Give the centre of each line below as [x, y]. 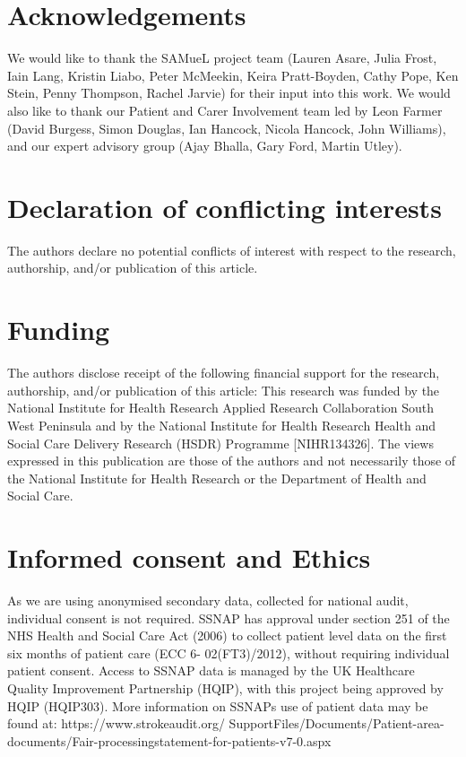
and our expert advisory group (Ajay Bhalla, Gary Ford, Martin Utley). [205, 146]
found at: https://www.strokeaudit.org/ [116, 723]
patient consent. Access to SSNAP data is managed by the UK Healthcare [211, 670]
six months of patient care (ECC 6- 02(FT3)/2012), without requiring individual [229, 653]
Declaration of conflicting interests [224, 207]
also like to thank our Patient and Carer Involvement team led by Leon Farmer [225, 110]
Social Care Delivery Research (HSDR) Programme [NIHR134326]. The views [220, 443]
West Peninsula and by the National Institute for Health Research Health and [221, 425]
